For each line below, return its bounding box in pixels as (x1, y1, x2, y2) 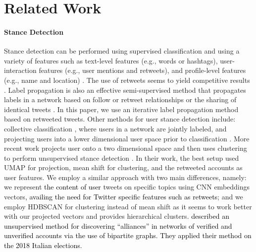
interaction (4, 65, 37, 75)
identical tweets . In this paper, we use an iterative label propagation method (4, 104, 239, 114)
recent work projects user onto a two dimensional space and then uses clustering (4, 143, 247, 153)
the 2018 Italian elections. (4, 240, 82, 251)
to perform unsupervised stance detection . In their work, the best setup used (4, 152, 239, 163)
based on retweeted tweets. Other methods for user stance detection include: (4, 114, 236, 124)
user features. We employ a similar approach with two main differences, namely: (4, 172, 247, 182)
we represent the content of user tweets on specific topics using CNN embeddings (4, 182, 250, 192)
